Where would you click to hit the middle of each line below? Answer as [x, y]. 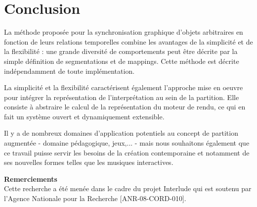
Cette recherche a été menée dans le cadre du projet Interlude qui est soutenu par [128, 188]
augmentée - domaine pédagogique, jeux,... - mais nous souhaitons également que [127, 143]
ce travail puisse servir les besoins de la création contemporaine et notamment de [127, 152]
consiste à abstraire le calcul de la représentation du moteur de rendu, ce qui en [125, 107]
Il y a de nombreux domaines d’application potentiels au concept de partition [121, 133]
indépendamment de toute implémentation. [69, 71]
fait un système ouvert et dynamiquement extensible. [84, 116]
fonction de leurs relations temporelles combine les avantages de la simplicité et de [128, 41]
